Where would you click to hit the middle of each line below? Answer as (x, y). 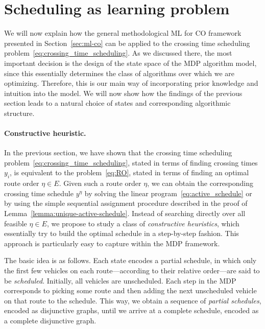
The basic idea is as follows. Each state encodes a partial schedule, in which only (130, 260)
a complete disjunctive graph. (50, 320)
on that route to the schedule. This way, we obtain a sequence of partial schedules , (133, 300)
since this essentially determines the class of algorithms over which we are (119, 73)
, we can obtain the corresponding (200, 183)
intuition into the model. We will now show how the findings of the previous (123, 93)
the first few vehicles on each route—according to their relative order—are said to (132, 270)
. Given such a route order (100, 183)
